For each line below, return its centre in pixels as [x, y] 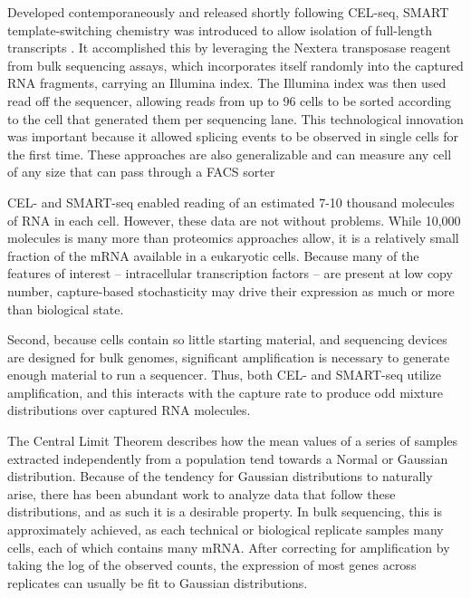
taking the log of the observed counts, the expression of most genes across [212, 565]
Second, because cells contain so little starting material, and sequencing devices [227, 339]
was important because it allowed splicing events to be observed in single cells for [233, 136]
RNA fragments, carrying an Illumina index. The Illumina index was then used [227, 83]
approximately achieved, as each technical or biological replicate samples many [226, 530]
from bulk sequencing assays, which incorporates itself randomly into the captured [235, 65]
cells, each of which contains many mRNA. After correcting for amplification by [229, 547]
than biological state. [66, 309]
